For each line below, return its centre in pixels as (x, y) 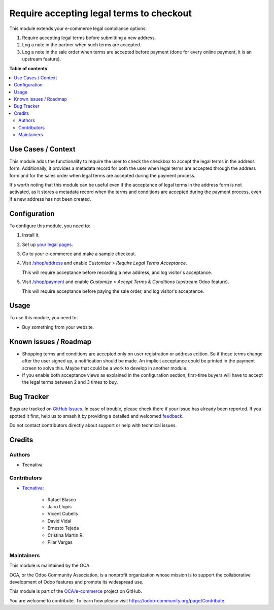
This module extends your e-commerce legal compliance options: (78, 28)
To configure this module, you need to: (50, 226)
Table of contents (28, 68)
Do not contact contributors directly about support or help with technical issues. (93, 425)
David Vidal (59, 521)
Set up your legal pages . (48, 245)
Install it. (31, 235)
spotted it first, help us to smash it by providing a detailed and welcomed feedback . (96, 416)
